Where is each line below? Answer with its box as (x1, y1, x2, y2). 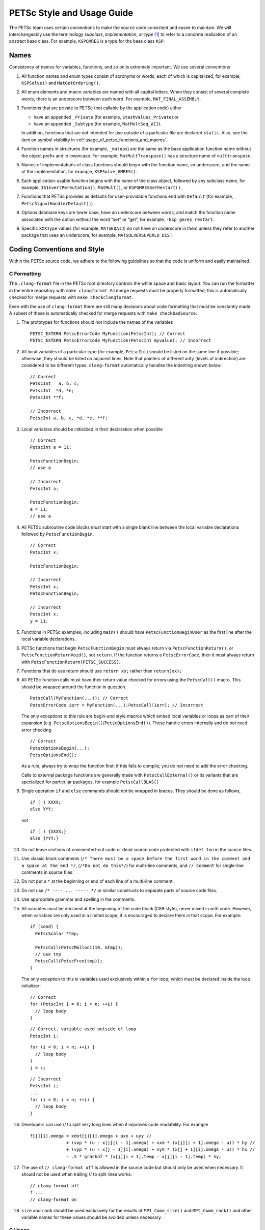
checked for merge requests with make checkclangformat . (9, 294, 133, 300)
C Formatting (9, 271, 41, 277)
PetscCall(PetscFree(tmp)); (35, 958, 103, 964)
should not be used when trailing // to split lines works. (21, 1171, 132, 1177)
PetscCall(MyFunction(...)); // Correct (30, 695, 129, 701)
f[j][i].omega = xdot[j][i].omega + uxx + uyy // (30, 1133, 152, 1138)
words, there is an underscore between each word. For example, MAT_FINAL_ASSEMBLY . (21, 96, 201, 102)
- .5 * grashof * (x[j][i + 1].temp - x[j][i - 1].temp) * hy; (66, 1154, 222, 1159)
